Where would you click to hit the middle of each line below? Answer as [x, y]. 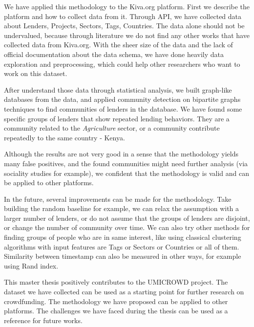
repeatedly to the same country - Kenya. [64, 137]
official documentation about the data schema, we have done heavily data [114, 54]
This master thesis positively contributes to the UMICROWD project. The [116, 282]
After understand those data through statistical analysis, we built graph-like [118, 89]
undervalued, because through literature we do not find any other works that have [127, 35]
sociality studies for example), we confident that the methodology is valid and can [127, 173]
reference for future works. [43, 320]
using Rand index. [31, 265]
